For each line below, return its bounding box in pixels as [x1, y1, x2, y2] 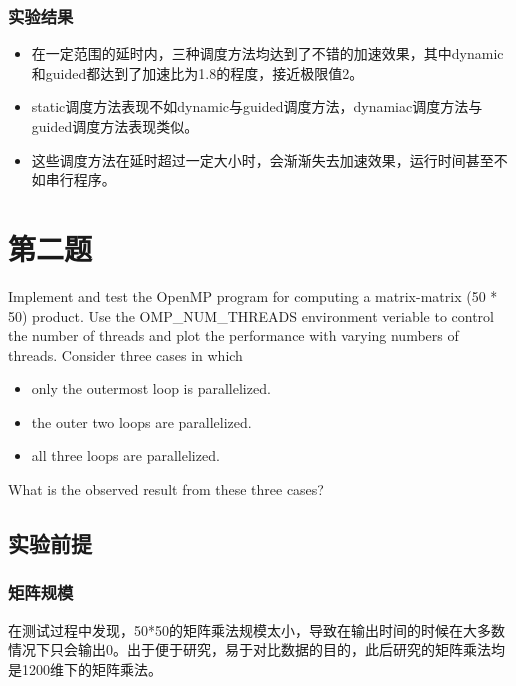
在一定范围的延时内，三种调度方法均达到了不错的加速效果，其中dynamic [31, 43, 504, 64]
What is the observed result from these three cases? [8, 479, 324, 500]
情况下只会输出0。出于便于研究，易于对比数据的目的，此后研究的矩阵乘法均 [8, 639, 505, 660]
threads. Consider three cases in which [8, 344, 243, 365]
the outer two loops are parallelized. [31, 411, 252, 432]
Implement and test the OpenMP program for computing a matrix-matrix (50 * [8, 285, 498, 306]
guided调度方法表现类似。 [31, 116, 199, 136]
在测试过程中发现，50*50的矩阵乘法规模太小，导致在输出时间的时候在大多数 [8, 619, 505, 640]
